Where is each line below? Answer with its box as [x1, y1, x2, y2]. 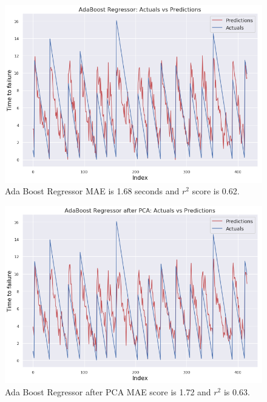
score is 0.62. [192, 185, 240, 197]
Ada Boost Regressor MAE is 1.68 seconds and [5, 185, 180, 197]
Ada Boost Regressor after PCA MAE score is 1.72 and [5, 385, 211, 398]
